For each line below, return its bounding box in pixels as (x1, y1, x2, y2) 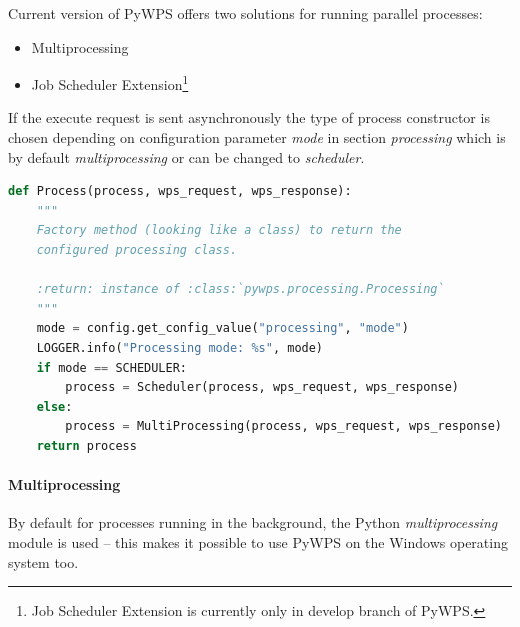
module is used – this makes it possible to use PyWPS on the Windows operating (8, 531, 508, 552)
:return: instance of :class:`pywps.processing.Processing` (36, 282, 445, 297)
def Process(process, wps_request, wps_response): (8, 184, 352, 199)
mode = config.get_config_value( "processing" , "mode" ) (36, 321, 409, 336)
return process (36, 438, 137, 453)
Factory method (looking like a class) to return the (36, 223, 402, 238)
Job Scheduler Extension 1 (31, 71, 189, 94)
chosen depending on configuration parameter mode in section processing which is (8, 127, 506, 148)
